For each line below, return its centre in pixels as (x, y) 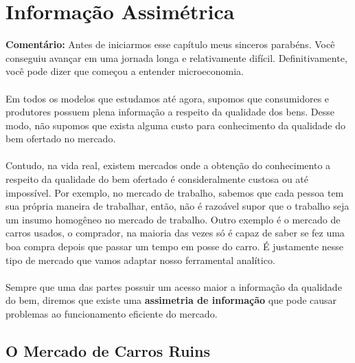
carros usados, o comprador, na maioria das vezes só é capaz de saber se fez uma (175, 233)
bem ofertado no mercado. (61, 139)
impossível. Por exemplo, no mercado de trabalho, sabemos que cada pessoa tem (175, 192)
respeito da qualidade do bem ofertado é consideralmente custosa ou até (157, 179)
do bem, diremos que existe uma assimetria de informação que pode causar (171, 300)
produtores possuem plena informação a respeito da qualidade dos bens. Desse (170, 112)
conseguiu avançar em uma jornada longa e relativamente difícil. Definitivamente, (176, 57)
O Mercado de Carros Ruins (108, 350)
